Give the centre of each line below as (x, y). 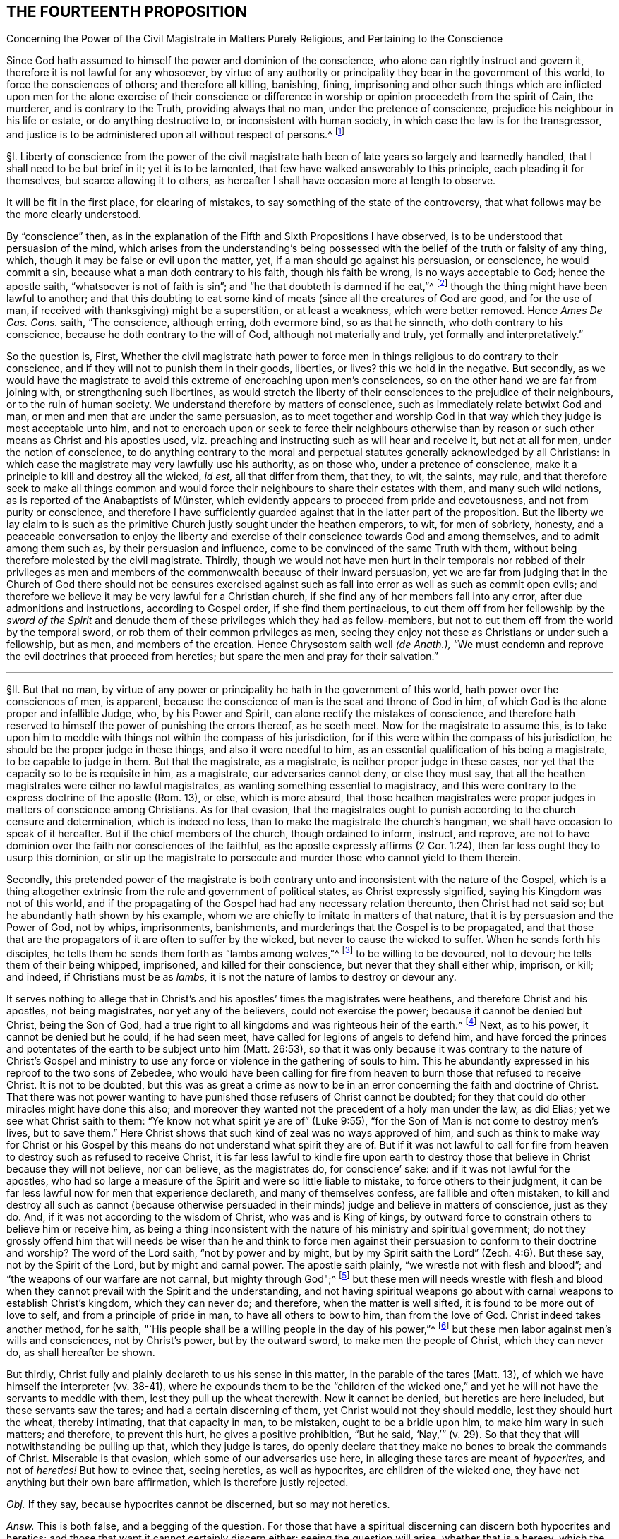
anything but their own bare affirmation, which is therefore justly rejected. (178, 1483)
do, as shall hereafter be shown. (81, 1353)
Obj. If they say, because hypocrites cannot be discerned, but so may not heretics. (198, 1504)
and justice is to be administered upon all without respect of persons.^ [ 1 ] (175, 134)
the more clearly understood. (74, 215)
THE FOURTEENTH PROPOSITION (127, 12)
